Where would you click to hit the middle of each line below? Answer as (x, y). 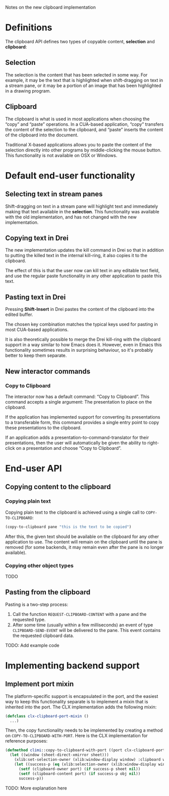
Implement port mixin (39, 684)
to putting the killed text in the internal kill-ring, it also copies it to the (76, 256)
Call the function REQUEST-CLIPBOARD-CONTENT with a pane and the (79, 614)
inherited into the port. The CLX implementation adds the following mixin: (81, 707)
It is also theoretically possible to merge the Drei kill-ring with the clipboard (83, 340)
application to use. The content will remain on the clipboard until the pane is (84, 542)
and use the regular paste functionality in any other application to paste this (83, 276)
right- (153, 443)
